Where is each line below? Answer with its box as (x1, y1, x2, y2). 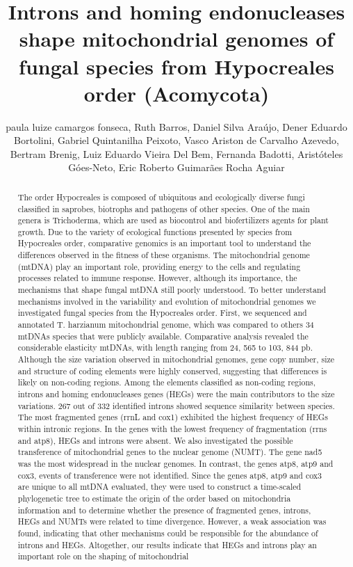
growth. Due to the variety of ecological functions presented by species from (17, 225, 293, 237)
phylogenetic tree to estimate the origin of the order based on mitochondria (17, 492, 291, 504)
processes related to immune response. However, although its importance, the (17, 272, 297, 284)
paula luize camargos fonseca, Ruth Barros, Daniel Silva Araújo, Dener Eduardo (6, 119, 347, 134)
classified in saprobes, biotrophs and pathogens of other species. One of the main (17, 202, 310, 214)
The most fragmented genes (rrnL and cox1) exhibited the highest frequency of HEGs (17, 411, 328, 423)
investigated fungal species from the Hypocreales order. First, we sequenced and (17, 307, 307, 319)
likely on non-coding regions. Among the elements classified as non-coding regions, (17, 376, 315, 388)
